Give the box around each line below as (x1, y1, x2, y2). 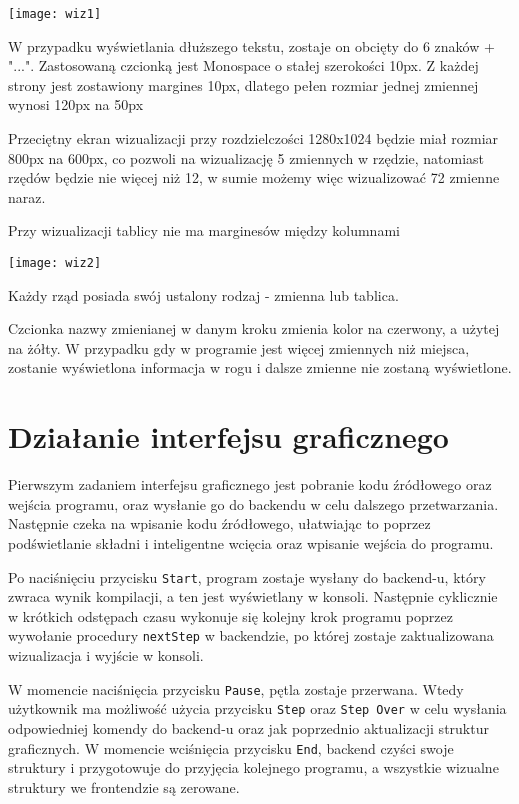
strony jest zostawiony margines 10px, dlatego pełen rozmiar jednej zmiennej (8, 74, 479, 95)
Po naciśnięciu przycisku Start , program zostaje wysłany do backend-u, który (8, 566, 486, 587)
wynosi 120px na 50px (8, 94, 144, 115)
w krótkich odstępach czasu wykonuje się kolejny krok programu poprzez (8, 605, 453, 626)
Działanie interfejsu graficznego (8, 416, 449, 457)
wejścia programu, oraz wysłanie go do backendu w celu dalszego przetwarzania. (8, 493, 499, 514)
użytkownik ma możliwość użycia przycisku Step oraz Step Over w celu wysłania (8, 698, 507, 719)
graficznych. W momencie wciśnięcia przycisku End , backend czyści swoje (8, 737, 454, 758)
